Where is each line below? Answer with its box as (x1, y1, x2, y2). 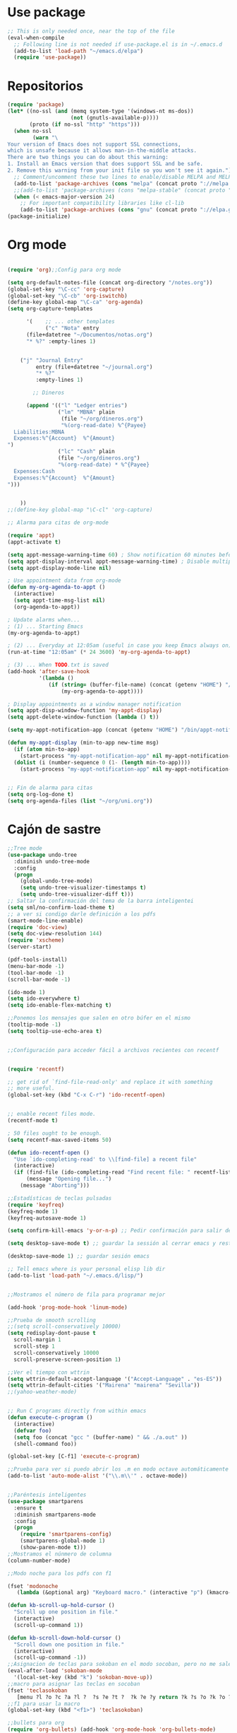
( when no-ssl (13, 127, 52, 134)
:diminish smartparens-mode (13, 1511, 97, 1518)
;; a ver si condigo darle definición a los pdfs (7, 910, 157, 918)
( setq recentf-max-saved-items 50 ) (7, 1136, 112, 1143)
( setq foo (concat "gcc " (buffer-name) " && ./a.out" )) (13, 1433, 188, 1441)
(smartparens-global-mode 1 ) (20, 1537, 106, 1545)
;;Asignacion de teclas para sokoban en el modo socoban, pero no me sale (7, 1661, 232, 1668)
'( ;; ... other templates (25, 318, 115, 325)
